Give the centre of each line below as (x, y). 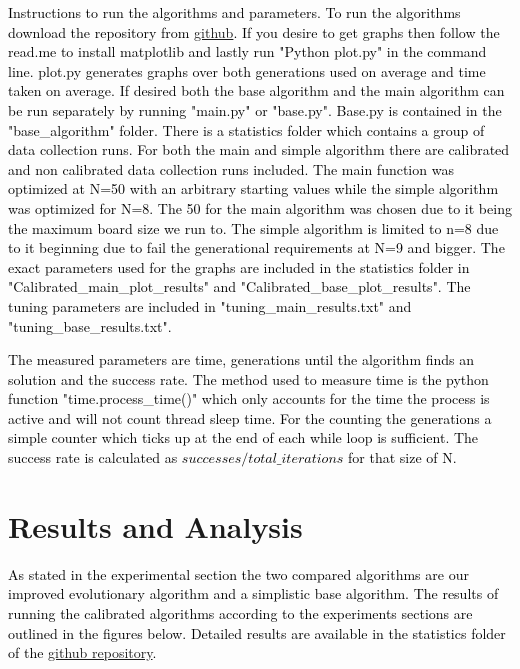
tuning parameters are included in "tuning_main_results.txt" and (210, 305)
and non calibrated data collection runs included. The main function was (231, 168)
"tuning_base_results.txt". (90, 325)
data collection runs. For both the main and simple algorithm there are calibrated (259, 149)
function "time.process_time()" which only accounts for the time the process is (249, 398)
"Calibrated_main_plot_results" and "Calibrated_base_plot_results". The (239, 286)
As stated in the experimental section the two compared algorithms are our (238, 573)
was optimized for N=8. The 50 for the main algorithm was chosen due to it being (260, 207)
